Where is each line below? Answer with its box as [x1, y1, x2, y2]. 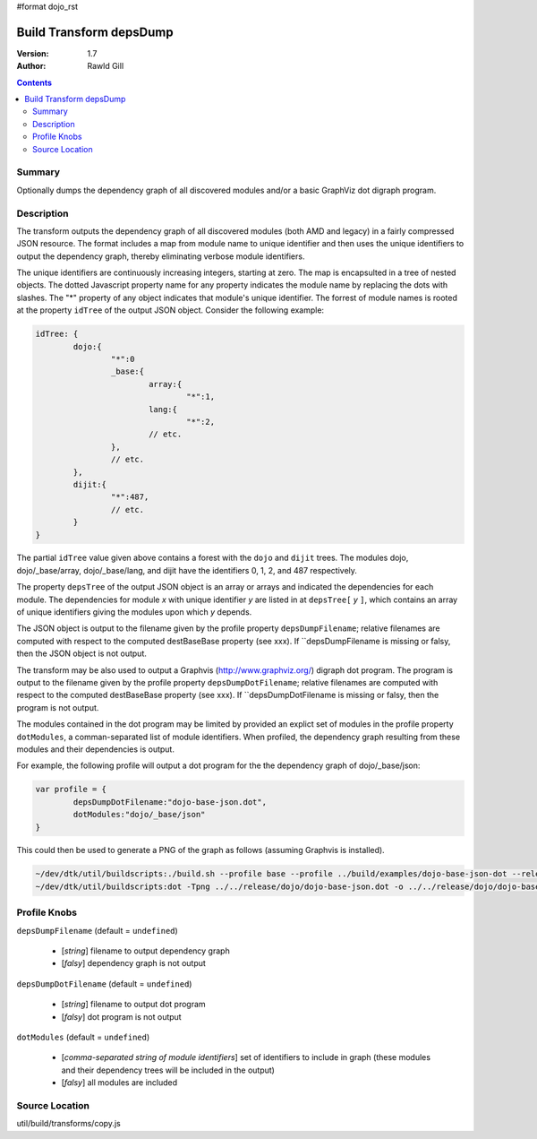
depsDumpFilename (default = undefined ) [16, 925, 178, 936]
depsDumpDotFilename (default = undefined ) [16, 978, 192, 989]
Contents [16, 77, 53, 88]
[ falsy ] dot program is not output [61, 1011, 183, 1022]
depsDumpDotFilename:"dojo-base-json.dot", [72, 797, 268, 807]
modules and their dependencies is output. [16, 744, 175, 755]
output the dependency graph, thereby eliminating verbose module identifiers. [16, 251, 305, 262]
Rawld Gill [87, 61, 124, 72]
